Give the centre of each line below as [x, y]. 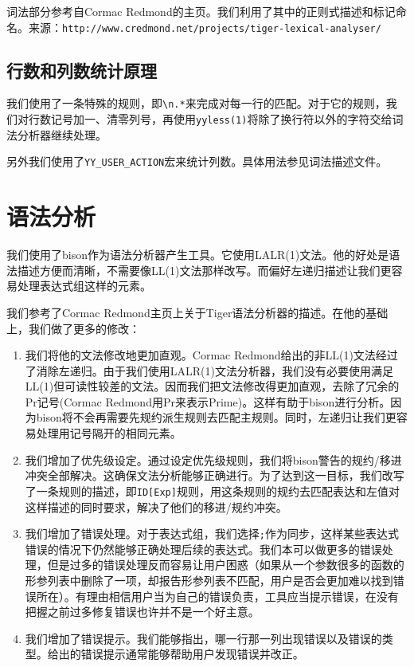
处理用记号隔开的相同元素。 [109, 433]
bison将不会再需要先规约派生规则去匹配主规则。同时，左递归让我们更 [216, 417]
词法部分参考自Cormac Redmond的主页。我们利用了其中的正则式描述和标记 [201, 11]
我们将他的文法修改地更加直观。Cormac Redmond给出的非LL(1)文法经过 [211, 355]
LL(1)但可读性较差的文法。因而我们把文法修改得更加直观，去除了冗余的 [212, 386]
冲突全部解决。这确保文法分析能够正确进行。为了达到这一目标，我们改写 [215, 475]
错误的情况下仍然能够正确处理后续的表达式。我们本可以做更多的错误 [203, 549]
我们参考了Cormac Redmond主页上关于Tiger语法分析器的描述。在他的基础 [197, 312]
